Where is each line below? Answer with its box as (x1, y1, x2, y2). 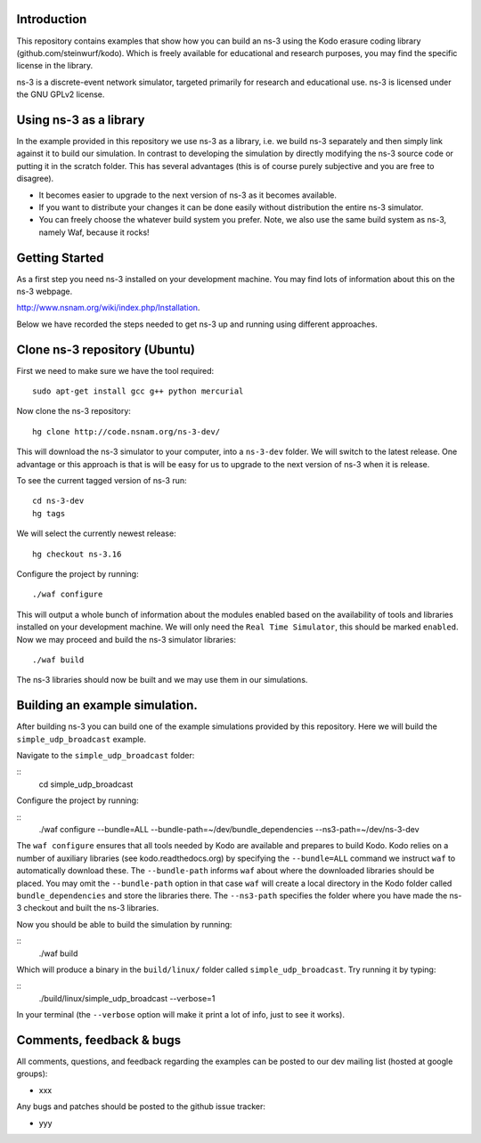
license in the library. (16, 61, 94, 71)
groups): (16, 1068, 48, 1079)
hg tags (32, 508, 66, 518)
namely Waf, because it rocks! (38, 227, 151, 238)
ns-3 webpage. (16, 286, 73, 297)
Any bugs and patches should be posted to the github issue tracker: (16, 1101, 266, 1112)
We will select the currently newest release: (16, 528, 177, 539)
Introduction (16, 12, 87, 27)
